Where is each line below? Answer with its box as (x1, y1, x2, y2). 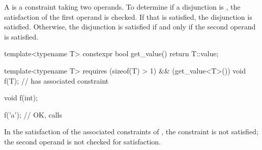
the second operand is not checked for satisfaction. (4, 136, 161, 146)
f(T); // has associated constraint (4, 75, 109, 86)
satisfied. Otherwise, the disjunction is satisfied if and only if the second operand (4, 21, 256, 32)
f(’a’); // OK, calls (4, 109, 63, 120)
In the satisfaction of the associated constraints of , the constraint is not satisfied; (4, 126, 258, 137)
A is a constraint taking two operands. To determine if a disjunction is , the (4, 2, 241, 12)
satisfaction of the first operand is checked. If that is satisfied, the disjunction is (4, 11, 252, 22)
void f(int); (4, 92, 38, 103)
